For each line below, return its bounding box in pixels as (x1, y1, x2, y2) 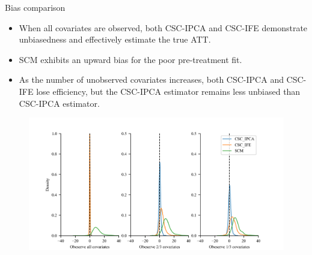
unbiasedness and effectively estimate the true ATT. (19, 33, 211, 46)
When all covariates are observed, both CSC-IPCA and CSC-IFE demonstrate (19, 21, 308, 34)
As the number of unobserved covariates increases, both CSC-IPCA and (19, 73, 284, 86)
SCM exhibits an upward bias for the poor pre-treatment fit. (19, 53, 242, 65)
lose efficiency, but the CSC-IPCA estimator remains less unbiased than (36, 85, 301, 97)
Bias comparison (5, 1, 66, 13)
